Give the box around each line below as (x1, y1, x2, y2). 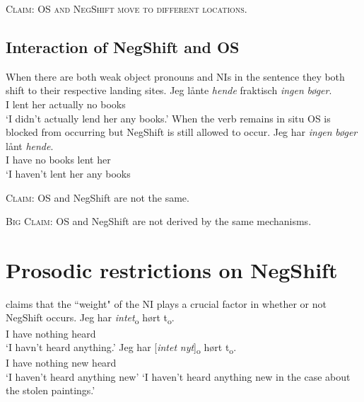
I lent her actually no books (6, 96, 126, 111)
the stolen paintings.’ (6, 383, 95, 398)
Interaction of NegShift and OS (6, 35, 240, 57)
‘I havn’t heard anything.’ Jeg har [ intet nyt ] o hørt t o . (6, 340, 237, 356)
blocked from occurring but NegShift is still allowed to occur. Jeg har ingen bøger (6, 125, 358, 139)
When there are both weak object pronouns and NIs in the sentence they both (6, 69, 345, 84)
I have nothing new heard (6, 355, 117, 370)
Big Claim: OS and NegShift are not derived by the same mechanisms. (6, 214, 312, 229)
